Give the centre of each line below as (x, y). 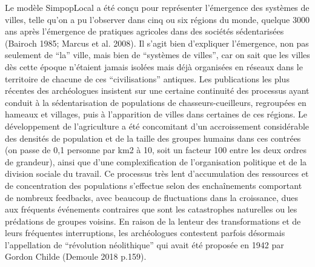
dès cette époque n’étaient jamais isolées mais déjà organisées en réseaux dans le (154, 66)
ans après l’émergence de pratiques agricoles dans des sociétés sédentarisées (144, 31)
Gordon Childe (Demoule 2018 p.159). (76, 256)
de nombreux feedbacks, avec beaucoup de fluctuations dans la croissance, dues (151, 197)
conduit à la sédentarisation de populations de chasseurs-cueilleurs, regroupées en (156, 102)
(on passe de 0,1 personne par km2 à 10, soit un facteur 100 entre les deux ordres (156, 150)
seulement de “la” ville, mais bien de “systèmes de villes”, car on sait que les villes (157, 55)
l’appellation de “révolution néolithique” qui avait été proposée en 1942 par (144, 244)
